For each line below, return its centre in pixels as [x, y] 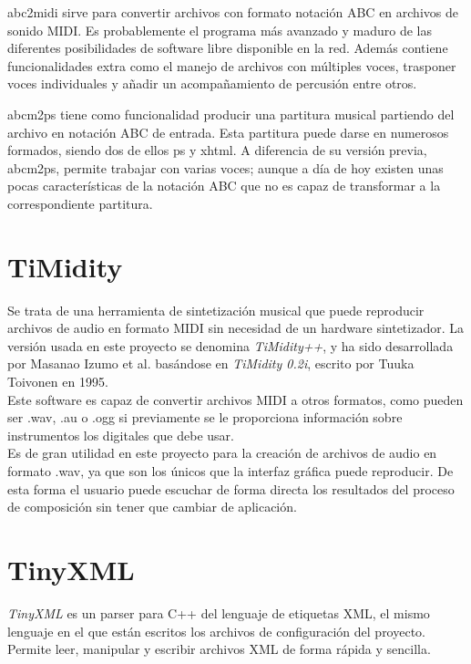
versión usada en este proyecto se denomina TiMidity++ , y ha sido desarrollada [230, 345]
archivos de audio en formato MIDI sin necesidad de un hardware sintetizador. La [236, 328]
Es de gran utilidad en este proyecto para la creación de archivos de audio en [222, 453]
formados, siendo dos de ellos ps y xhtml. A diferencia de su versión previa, [217, 150]
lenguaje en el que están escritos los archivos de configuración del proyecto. [217, 631]
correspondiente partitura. [80, 203]
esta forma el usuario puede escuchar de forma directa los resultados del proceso [231, 488]
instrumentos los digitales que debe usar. [121, 435]
